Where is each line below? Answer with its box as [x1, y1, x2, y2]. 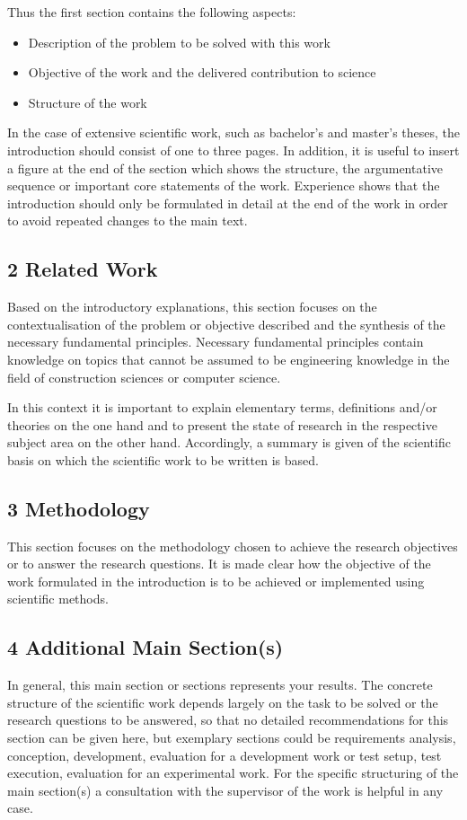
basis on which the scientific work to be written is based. [7, 450, 319, 469]
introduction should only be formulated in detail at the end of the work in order [7, 193, 448, 212]
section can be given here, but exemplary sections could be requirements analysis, [7, 728, 456, 747]
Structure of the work [28, 93, 147, 111]
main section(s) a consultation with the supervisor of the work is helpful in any [7, 780, 444, 799]
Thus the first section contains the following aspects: [7, 3, 296, 21]
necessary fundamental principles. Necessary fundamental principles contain [7, 332, 424, 351]
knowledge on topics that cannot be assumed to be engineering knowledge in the [7, 349, 450, 368]
